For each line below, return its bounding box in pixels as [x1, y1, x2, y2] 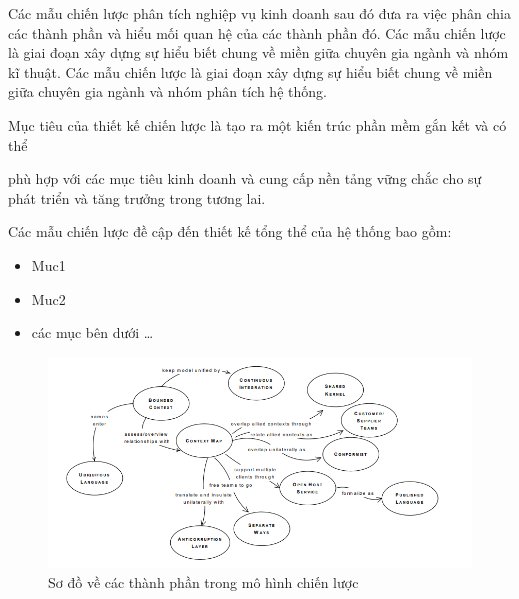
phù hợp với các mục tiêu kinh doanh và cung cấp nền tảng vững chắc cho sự [8, 168, 482, 189]
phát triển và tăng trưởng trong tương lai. [8, 187, 266, 208]
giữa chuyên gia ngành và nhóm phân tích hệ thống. [8, 81, 327, 102]
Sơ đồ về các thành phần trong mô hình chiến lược [48, 571, 359, 592]
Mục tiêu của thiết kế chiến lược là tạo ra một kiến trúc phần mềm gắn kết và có [8, 114, 507, 135]
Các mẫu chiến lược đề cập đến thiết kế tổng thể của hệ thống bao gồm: [8, 221, 452, 242]
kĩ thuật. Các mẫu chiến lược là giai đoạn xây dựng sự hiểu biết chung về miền [8, 61, 493, 82]
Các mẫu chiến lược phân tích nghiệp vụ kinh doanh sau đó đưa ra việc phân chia [8, 3, 511, 23]
